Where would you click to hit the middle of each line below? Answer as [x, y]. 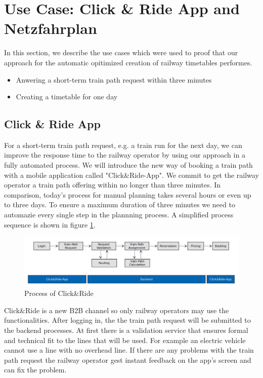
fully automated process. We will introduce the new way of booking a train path [128, 165]
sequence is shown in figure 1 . [50, 224]
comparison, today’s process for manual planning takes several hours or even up [128, 194]
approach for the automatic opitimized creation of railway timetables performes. [128, 62]
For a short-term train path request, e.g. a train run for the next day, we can [123, 145]
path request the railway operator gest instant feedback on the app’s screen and [128, 360]
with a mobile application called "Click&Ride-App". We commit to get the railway [131, 175]
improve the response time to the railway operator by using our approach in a [125, 155]
